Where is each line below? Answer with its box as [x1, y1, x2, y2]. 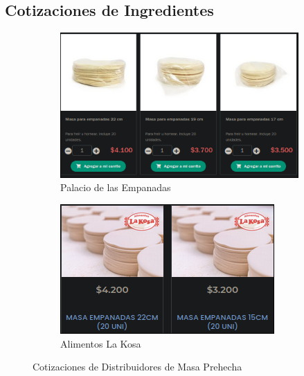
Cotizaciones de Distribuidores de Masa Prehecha [33, 359, 242, 374]
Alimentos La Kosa [60, 336, 141, 350]
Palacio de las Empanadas [60, 180, 171, 195]
